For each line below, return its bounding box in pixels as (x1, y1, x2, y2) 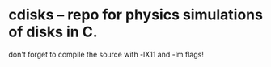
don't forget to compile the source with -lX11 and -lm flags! (8, 49, 204, 59)
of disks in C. (8, 23, 99, 41)
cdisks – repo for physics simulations (8, 6, 263, 24)
